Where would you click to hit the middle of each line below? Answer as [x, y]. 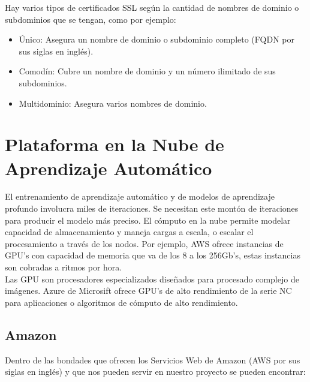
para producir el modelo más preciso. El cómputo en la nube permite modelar [148, 220]
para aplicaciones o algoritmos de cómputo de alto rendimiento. [121, 302]
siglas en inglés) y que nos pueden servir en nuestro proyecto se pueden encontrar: [155, 372]
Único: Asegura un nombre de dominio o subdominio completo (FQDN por [156, 39]
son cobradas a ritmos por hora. [64, 267]
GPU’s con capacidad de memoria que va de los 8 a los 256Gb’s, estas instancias [153, 255]
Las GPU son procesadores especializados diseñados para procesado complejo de [152, 279]
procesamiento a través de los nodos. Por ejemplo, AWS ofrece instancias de [144, 243]
